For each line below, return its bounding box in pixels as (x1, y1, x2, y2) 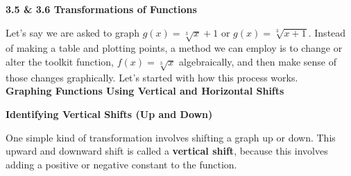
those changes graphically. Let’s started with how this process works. (6, 70, 298, 84)
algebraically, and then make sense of (179, 54, 336, 68)
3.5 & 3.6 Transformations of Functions (6, 2, 197, 16)
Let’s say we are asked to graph (6, 25, 139, 39)
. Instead (308, 25, 346, 39)
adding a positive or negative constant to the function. (6, 157, 237, 171)
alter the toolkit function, (6, 54, 114, 68)
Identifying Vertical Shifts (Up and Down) (6, 106, 213, 121)
